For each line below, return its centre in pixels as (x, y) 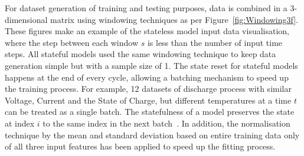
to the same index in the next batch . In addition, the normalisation (166, 123)
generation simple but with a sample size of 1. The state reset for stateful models (151, 65)
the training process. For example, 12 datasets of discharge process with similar (148, 89)
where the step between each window (72, 42)
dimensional (26, 19)
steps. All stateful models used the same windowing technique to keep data (140, 54)
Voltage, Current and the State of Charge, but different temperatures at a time (148, 100)
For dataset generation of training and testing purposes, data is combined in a (146, 8)
